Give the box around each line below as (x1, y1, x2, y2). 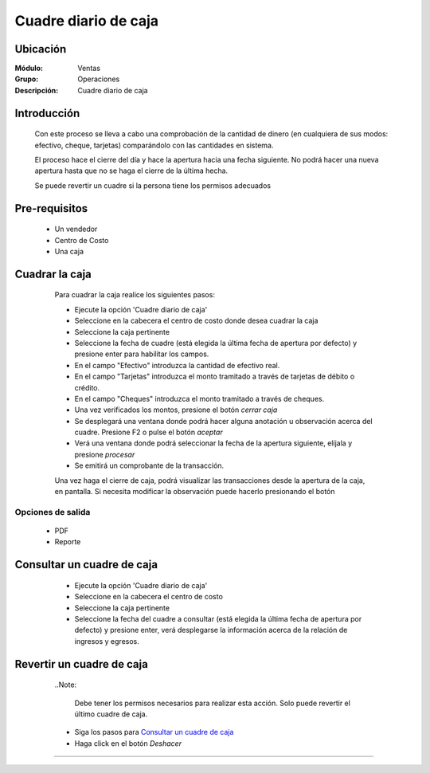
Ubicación (14, 42, 67, 56)
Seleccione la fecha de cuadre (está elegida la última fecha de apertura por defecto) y (74, 338, 358, 347)
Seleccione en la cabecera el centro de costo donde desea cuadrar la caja (74, 316, 319, 326)
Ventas (77, 64, 101, 73)
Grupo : (14, 74, 39, 84)
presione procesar (74, 449, 135, 459)
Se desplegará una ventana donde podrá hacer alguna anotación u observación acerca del (74, 416, 373, 426)
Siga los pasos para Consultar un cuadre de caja (74, 728, 234, 737)
